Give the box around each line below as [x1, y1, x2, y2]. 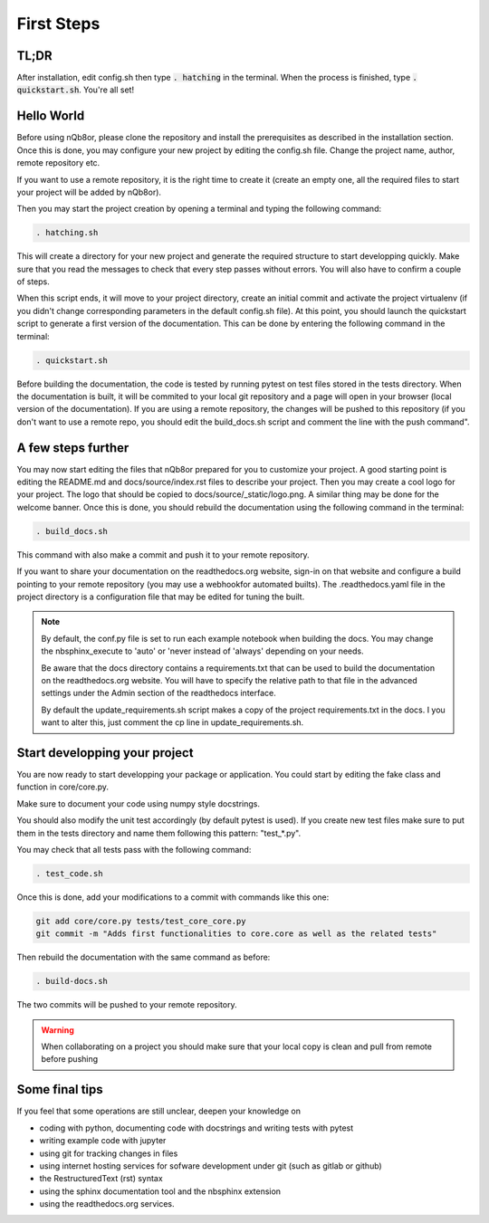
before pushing [41, 1054, 99, 1065]
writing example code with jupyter [39, 1135, 167, 1146]
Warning [41, 1024, 74, 1036]
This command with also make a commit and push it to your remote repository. [16, 549, 310, 560]
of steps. [16, 276, 50, 287]
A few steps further [16, 440, 129, 455]
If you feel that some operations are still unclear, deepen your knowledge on [16, 1105, 302, 1117]
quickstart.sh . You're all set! [16, 84, 135, 95]
